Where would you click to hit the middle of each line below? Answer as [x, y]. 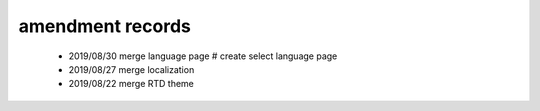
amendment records [105, 26]
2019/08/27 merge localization [131, 69]
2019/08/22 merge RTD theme [131, 84]
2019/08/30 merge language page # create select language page [203, 56]
